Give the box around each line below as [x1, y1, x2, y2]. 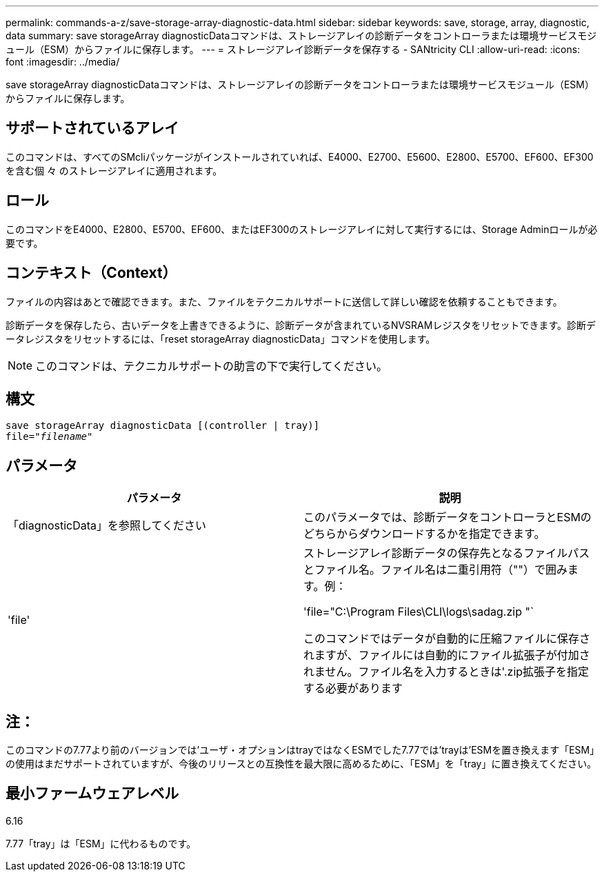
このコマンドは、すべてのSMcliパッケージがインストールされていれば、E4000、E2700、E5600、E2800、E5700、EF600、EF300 [6, 150, 594, 163]
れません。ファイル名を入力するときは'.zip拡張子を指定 [303, 665, 590, 679]
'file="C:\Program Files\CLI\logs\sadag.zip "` [303, 605, 534, 619]
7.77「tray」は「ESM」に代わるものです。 [6, 837, 197, 849]
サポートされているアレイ [6, 119, 179, 137]
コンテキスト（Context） [6, 264, 177, 282]
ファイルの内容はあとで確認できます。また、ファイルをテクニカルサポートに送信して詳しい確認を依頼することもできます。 [6, 295, 563, 308]
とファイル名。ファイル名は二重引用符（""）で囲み [303, 563, 567, 577]
